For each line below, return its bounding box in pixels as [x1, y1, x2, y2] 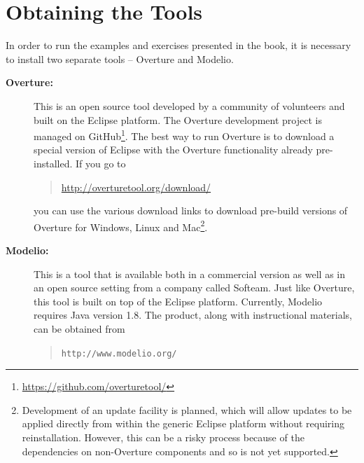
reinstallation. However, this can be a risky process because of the [22, 429, 304, 444]
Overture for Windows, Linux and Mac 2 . [34, 217, 208, 234]
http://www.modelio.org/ [61, 348, 177, 359]
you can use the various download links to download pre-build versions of [34, 203, 348, 218]
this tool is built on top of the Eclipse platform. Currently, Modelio [34, 293, 323, 308]
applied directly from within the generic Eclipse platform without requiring [22, 416, 345, 431]
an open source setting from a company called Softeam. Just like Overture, [34, 280, 355, 295]
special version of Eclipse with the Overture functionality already [34, 142, 313, 157]
